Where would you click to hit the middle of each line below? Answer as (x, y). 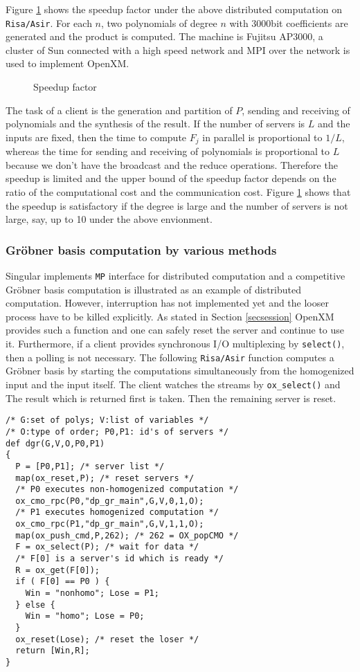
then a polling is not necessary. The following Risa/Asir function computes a (170, 357)
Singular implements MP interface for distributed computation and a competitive (175, 276)
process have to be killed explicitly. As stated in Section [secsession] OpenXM (170, 316)
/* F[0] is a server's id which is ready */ (119, 559)
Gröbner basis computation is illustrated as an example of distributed (153, 289)
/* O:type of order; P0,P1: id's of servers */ (117, 432)
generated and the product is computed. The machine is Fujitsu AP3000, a (164, 36)
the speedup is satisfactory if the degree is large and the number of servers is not (177, 205)
